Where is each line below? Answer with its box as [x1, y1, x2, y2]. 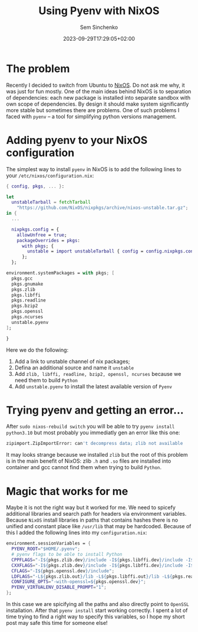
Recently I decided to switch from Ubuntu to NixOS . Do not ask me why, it [6, 81, 185, 89]
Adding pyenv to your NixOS [6, 133, 148, 147]
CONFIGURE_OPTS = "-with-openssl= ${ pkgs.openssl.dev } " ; [11, 579, 146, 585]
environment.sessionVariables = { [6, 541, 91, 546]
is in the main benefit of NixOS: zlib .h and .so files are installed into [6, 457, 171, 464]
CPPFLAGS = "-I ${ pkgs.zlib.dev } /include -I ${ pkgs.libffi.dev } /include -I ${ [11, 556, 196, 563]
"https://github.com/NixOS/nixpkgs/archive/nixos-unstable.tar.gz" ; [16, 205, 189, 211]
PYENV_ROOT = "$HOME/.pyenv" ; [11, 546, 81, 552]
